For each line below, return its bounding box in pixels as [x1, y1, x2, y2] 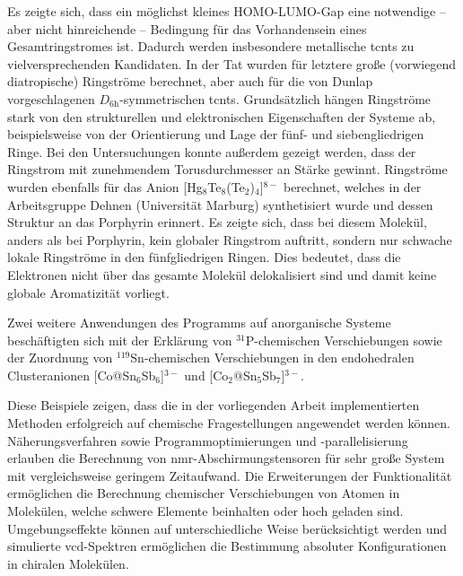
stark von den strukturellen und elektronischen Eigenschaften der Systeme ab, [7, 107, 436, 126]
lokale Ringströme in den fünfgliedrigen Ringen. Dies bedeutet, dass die [7, 248, 401, 266]
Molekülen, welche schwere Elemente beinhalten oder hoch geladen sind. [7, 502, 404, 520]
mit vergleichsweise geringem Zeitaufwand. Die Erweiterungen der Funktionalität [7, 466, 452, 484]
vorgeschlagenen [7, 89, 95, 108]
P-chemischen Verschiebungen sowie [245, 330, 442, 349]
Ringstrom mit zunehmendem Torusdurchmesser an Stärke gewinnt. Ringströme [7, 160, 448, 179]
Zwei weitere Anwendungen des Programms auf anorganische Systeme [7, 313, 391, 332]
